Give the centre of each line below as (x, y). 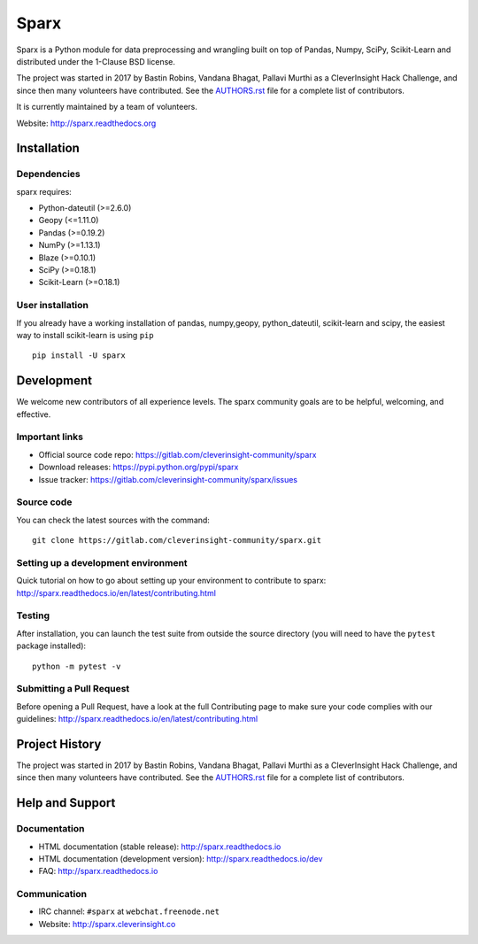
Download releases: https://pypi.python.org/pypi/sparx (139, 467)
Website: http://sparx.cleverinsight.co (107, 924)
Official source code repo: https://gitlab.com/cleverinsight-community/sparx (177, 454)
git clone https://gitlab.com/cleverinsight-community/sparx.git (177, 541)
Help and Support (66, 803)
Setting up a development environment (102, 562)
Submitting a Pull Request (73, 689)
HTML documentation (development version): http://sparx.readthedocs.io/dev (181, 858)
